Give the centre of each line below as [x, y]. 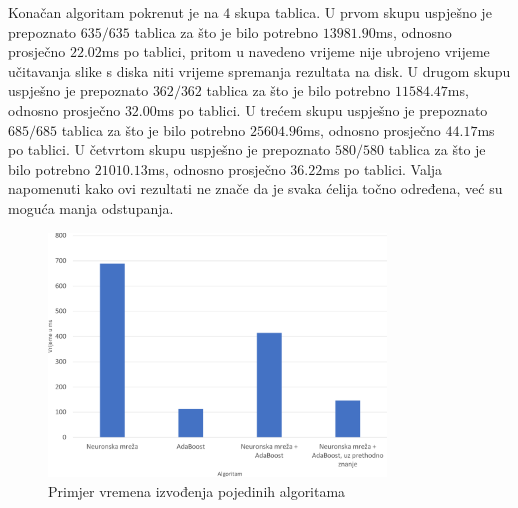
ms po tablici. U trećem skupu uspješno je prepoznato [322, 109]
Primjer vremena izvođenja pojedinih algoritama [197, 490]
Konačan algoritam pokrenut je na [113, 12]
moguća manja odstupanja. [91, 207]
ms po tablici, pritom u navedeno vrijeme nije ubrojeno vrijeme [295, 51]
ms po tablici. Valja [382, 168]
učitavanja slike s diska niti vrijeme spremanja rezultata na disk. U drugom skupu [259, 70]
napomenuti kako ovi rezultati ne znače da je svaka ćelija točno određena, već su [255, 188]
